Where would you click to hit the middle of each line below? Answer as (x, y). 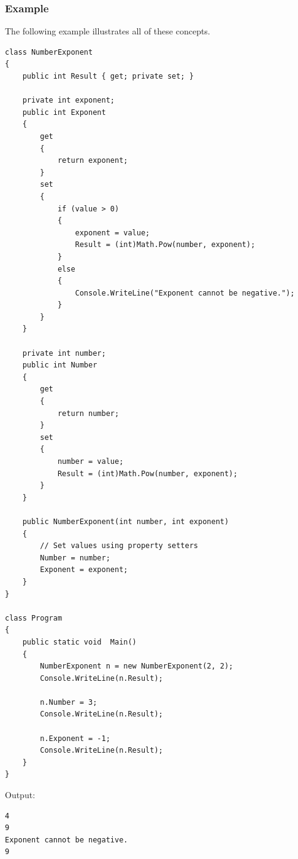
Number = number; (75, 558)
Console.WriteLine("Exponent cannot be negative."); (185, 293)
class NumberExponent (49, 52)
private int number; (64, 353)
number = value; (90, 461)
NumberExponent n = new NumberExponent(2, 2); (137, 666)
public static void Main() (79, 642)
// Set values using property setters (119, 546)
